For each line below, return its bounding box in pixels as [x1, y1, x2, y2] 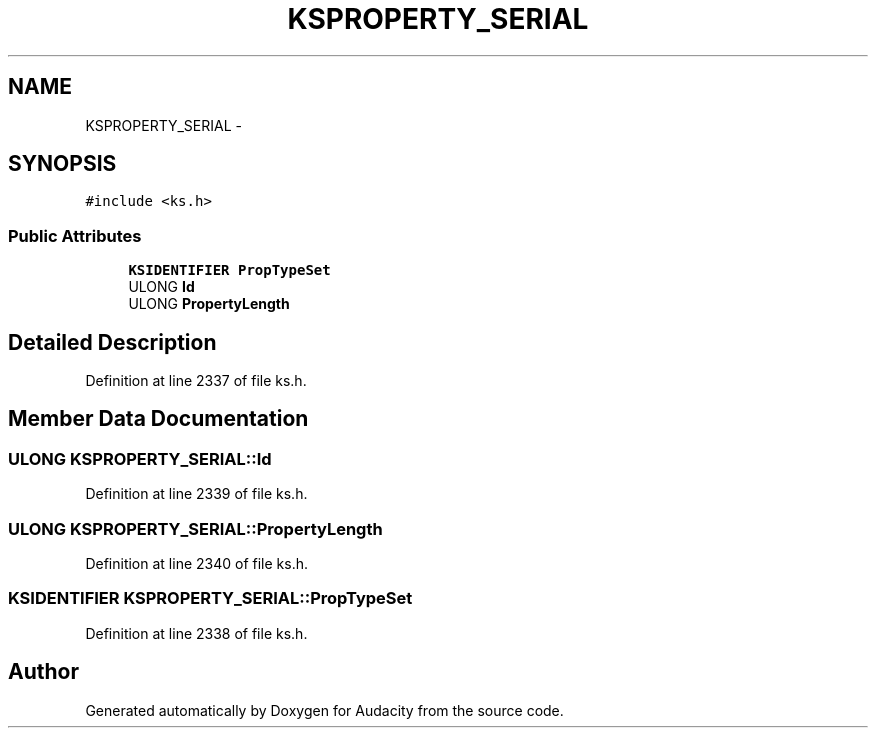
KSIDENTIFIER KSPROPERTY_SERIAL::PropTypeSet [8, 588, 413, 609]
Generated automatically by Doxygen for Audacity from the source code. [85, 701, 564, 719]
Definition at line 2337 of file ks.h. [85, 372, 307, 390]
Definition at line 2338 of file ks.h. [85, 624, 308, 642]
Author [8, 659, 79, 685]
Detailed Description [8, 329, 217, 355]
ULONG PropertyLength [128, 295, 290, 313]
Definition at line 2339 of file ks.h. [85, 485, 308, 503]
